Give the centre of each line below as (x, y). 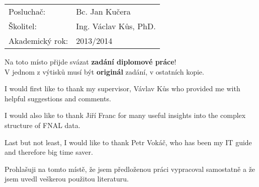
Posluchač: (27, 11)
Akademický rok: (38, 41)
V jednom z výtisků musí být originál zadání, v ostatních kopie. (104, 71)
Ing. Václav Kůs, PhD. (116, 26)
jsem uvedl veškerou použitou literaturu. (67, 179)
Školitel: (23, 26)
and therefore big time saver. (49, 152)
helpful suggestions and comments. (58, 98)
